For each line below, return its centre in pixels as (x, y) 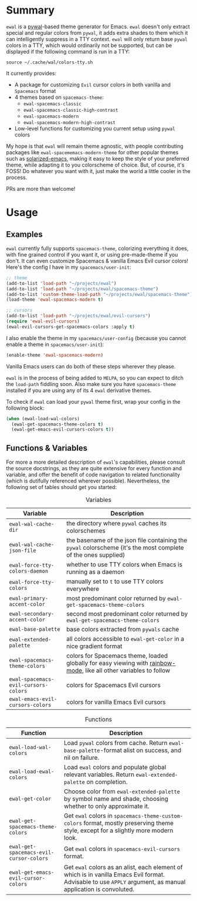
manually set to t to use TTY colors (115, 581)
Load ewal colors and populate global (115, 767)
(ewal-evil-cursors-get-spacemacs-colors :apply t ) (70, 327)
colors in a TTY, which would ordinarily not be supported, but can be (89, 45)
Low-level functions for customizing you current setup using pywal (95, 128)
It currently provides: (31, 73)
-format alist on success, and (140, 750)
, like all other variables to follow (126, 670)
